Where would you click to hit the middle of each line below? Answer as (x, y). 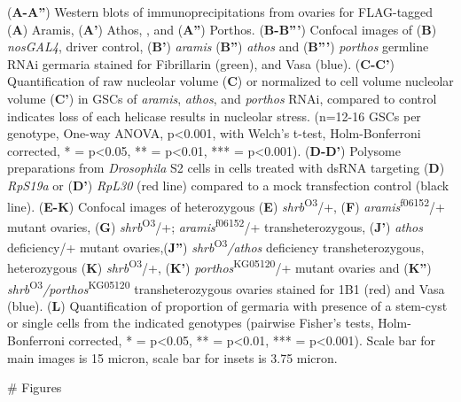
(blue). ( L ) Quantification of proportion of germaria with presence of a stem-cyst (227, 305)
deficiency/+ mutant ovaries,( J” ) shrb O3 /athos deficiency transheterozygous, (216, 246)
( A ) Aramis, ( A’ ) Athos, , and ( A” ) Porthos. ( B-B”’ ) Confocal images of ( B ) (222, 29)
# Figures (35, 387)
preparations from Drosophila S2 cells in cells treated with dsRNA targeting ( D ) (226, 168)
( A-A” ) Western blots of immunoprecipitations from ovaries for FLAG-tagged (220, 12)
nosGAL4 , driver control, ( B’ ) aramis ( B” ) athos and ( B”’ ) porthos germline (218, 46)
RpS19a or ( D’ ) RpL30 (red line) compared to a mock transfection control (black (228, 185)
